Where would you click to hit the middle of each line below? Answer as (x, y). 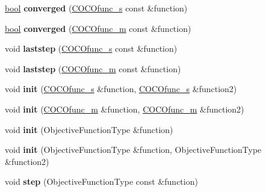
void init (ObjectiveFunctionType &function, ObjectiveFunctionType (133, 150)
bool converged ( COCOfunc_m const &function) (98, 28)
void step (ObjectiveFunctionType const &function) (101, 181)
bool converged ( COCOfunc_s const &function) (96, 8)
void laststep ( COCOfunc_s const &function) (91, 48)
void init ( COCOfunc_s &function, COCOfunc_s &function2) (121, 89)
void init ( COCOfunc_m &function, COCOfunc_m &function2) (125, 109)
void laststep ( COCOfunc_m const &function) (93, 68)
